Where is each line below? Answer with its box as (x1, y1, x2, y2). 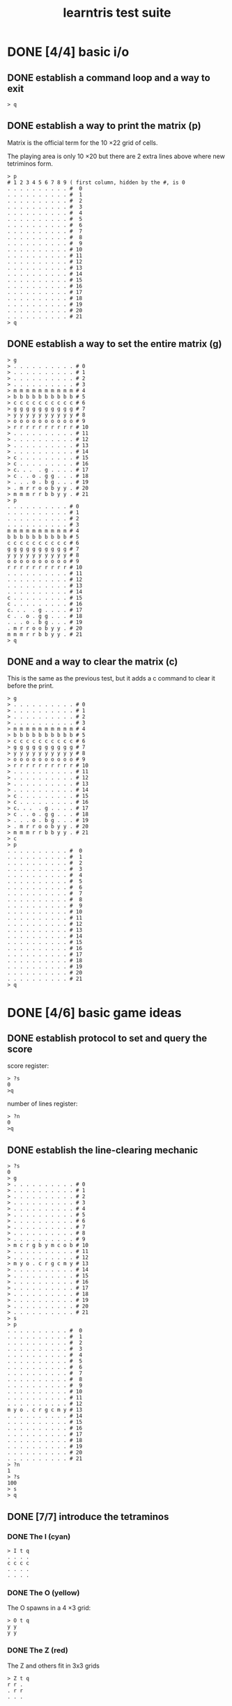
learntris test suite (62, 5, 172, 21)
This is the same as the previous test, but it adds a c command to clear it (7, 674, 216, 683)
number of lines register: (7, 1099, 78, 1108)
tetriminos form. (7, 159, 54, 168)
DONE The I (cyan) (7, 1531, 71, 1541)
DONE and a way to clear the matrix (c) (7, 656, 178, 668)
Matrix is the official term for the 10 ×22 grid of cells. (7, 138, 158, 147)
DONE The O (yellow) (7, 1588, 80, 1597)
